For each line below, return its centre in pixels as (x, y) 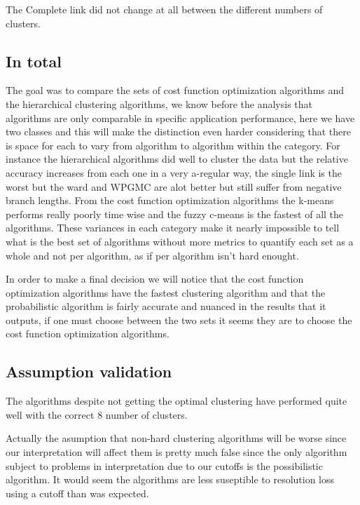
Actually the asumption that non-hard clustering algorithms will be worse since (176, 438)
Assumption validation (89, 371)
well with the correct (50, 414)
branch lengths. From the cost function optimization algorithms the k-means (170, 200)
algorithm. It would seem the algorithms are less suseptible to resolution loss (170, 479)
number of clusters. (146, 414)
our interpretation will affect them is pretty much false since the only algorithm (176, 452)
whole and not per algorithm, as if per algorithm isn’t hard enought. (152, 255)
